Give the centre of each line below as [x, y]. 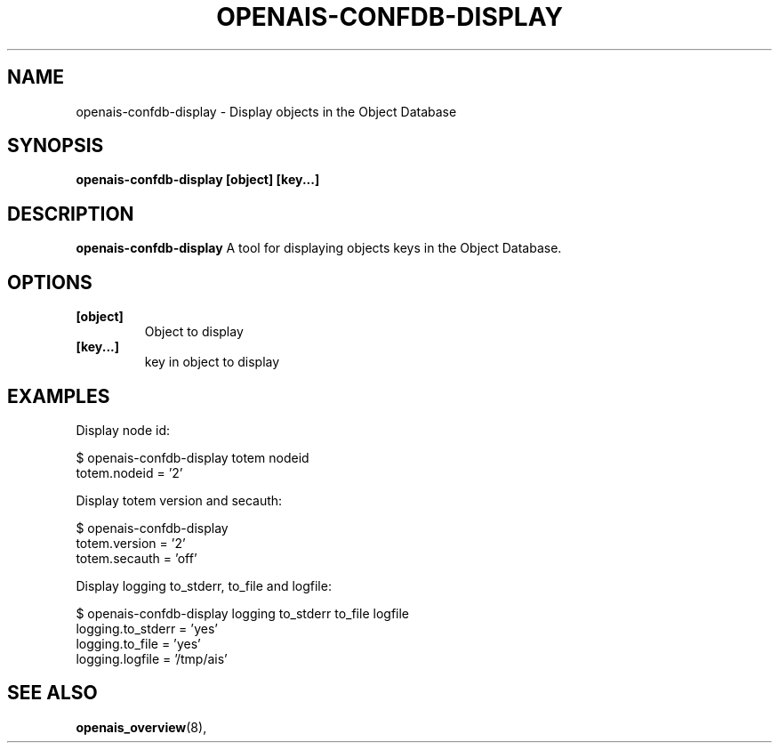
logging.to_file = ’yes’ [138, 643]
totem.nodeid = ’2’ [129, 472]
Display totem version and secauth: [179, 500]
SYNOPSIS [56, 146]
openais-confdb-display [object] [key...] [198, 180]
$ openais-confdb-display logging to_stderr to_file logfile [242, 613]
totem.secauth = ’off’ [137, 558]
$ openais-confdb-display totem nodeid [193, 457]
